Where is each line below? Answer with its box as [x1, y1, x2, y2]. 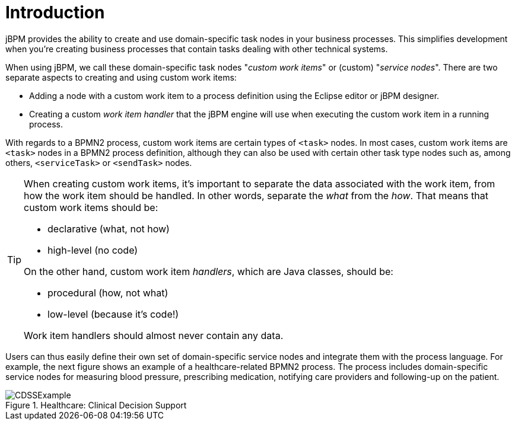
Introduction [5, 2, 105, 23]
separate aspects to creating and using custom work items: [5, 72, 237, 82]
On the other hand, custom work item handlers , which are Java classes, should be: [24, 265, 393, 277]
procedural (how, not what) [47, 286, 169, 299]
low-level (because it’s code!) [47, 308, 179, 320]
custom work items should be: [24, 201, 158, 213]
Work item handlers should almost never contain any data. [24, 329, 284, 341]
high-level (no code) [47, 244, 138, 256]
